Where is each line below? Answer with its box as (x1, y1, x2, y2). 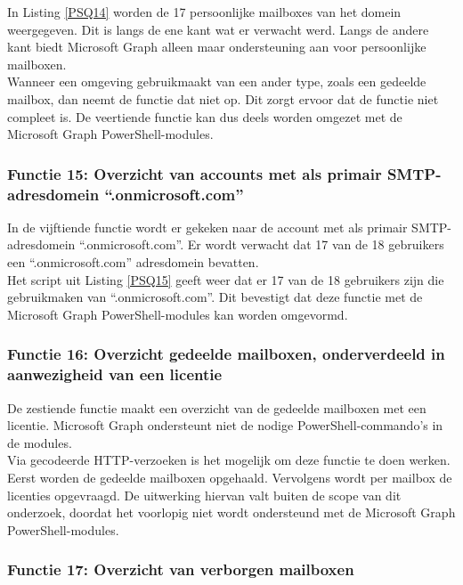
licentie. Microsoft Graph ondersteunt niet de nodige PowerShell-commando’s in (7, 416, 443, 435)
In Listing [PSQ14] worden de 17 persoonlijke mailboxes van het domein (7, 3, 402, 20)
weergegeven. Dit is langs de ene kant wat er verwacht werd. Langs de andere (7, 20, 429, 38)
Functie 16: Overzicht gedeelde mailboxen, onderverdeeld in (7, 343, 445, 365)
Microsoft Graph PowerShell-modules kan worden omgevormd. (7, 305, 348, 323)
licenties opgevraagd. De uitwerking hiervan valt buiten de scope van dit (7, 485, 402, 504)
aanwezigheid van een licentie (7, 363, 223, 386)
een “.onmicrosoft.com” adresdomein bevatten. (7, 253, 259, 272)
